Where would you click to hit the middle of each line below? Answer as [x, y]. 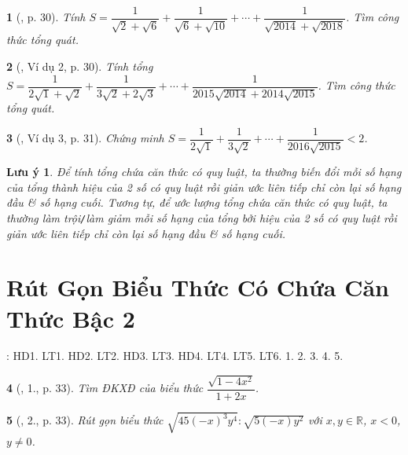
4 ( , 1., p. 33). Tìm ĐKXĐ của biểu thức [105, 388]
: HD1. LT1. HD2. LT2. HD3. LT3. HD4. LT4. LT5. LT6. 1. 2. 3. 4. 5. [175, 356]
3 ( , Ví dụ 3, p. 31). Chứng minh [85, 138]
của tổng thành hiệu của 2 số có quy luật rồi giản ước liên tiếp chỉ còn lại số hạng [204, 187]
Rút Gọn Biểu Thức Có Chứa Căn [198, 287]
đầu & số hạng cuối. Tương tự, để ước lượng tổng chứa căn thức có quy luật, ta [197, 202]
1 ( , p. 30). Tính [46, 17]
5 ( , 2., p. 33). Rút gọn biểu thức [85, 420]
